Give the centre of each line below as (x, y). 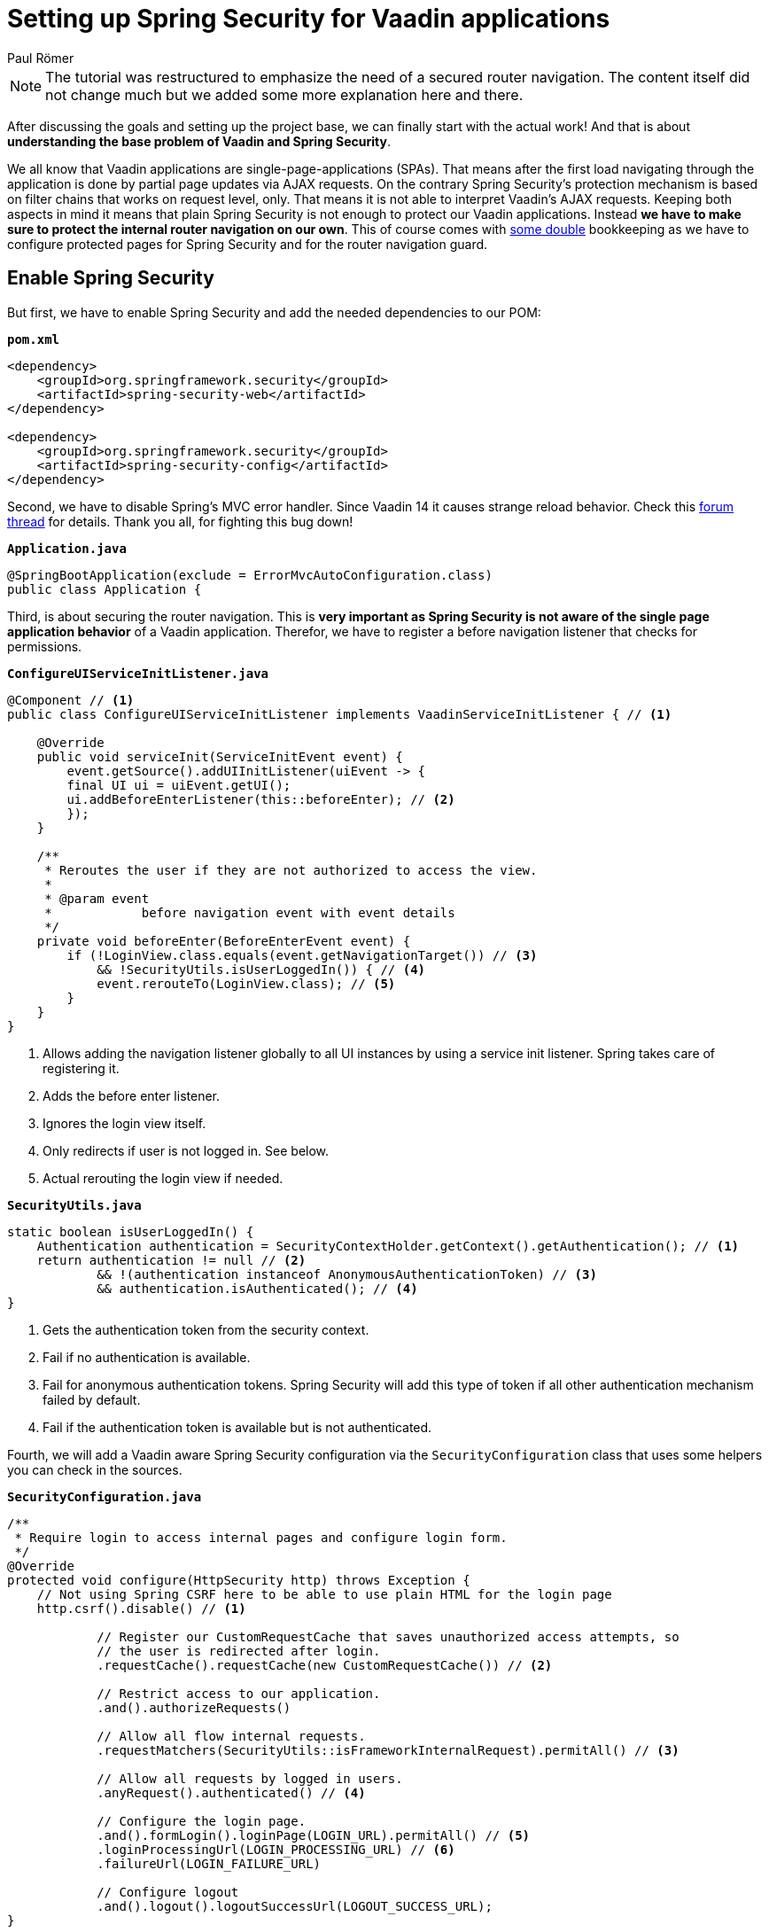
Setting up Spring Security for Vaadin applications (309, 19)
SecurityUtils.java (74, 1205)
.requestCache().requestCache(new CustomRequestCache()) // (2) (325, 1665)
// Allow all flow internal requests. (231, 1736)
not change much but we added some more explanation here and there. (284, 94)
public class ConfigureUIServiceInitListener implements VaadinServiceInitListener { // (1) (340, 714)
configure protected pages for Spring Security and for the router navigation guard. (248, 244)
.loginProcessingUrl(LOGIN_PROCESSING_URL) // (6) (276, 1849)
